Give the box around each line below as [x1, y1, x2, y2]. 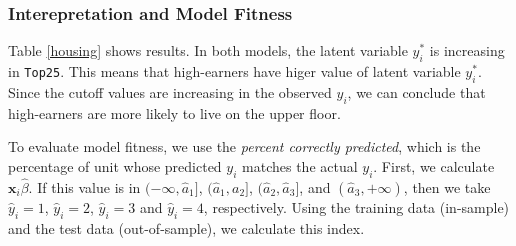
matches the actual [242, 155, 358, 176]
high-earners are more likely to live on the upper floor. [8, 102, 341, 123]
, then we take [403, 176, 491, 197]
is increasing [429, 40, 505, 61]
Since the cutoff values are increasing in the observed [8, 81, 332, 102]
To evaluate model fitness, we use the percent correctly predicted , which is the [8, 136, 481, 157]
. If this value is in [28, 176, 141, 197]
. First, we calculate [373, 155, 495, 176]
